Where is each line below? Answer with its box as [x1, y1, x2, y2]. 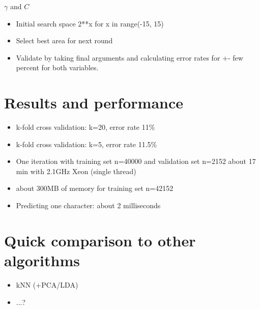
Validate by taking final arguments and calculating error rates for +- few [16, 52, 243, 63]
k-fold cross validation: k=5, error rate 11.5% [16, 138, 157, 149]
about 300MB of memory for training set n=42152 [16, 183, 174, 193]
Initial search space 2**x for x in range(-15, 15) [16, 18, 164, 29]
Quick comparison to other [4, 230, 196, 250]
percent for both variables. [16, 62, 99, 73]
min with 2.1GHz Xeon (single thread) [16, 165, 136, 176]
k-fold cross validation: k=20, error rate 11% [16, 122, 155, 132]
